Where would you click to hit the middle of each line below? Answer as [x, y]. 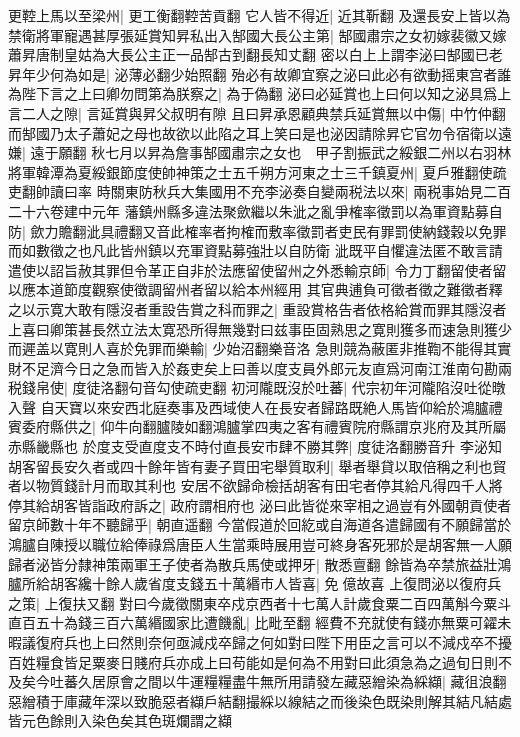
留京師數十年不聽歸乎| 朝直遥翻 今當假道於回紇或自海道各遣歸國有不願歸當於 [260, 524]
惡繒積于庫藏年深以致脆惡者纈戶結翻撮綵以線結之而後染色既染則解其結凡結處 [260, 700]
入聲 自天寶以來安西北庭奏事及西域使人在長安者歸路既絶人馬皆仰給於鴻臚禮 [255, 406]
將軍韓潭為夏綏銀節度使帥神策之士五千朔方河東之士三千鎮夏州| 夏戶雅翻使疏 [257, 171]
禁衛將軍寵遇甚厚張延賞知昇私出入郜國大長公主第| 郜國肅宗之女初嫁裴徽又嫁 [257, 34]
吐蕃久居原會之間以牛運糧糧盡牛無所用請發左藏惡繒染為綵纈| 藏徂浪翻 [278, 681]
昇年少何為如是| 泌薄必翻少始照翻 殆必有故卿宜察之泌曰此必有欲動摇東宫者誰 [260, 73]
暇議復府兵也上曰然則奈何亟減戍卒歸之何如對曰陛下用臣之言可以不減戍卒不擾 [260, 642]
